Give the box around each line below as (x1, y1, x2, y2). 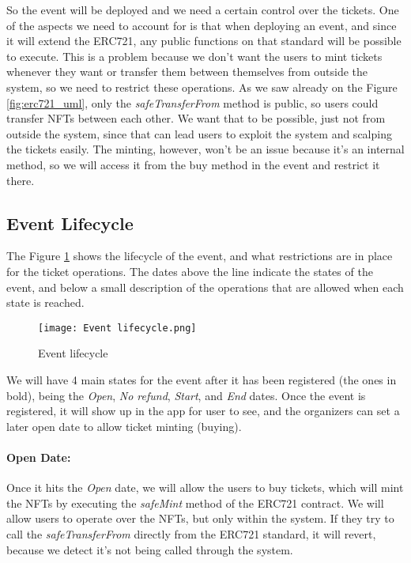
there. (6, 172, 35, 188)
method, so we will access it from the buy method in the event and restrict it (6, 156, 380, 172)
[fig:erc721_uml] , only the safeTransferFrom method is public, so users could (6, 94, 379, 111)
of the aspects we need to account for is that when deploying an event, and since (6, 17, 397, 33)
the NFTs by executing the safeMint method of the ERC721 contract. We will (6, 494, 384, 511)
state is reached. (6, 294, 85, 311)
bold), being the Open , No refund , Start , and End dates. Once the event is (6, 387, 366, 403)
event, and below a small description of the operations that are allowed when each (6, 278, 404, 295)
